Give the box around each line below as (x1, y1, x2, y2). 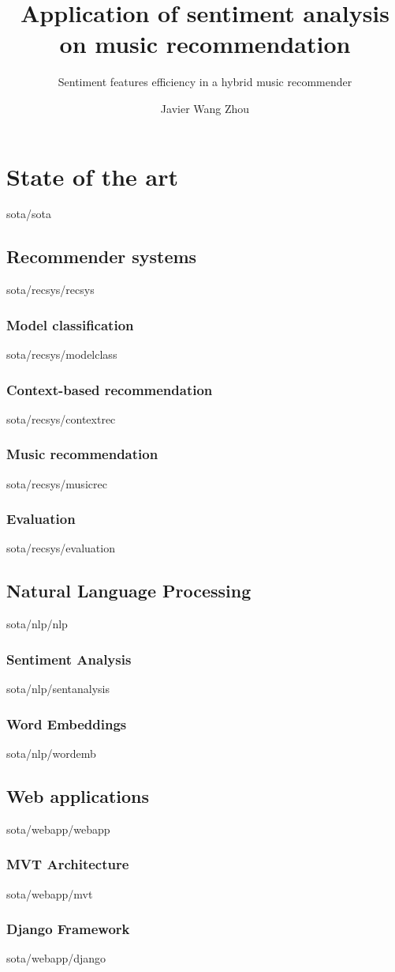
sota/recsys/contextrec (6, 410, 116, 427)
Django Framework (6, 919, 130, 939)
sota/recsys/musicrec (6, 475, 107, 492)
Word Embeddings (6, 714, 127, 733)
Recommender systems (6, 244, 197, 269)
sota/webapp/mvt (6, 885, 93, 902)
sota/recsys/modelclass (6, 346, 117, 363)
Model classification (6, 315, 134, 334)
